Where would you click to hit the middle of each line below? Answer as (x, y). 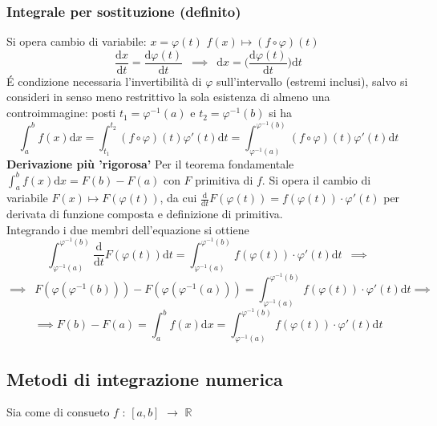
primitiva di (224, 179)
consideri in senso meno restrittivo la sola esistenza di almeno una (168, 97)
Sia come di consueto (58, 412)
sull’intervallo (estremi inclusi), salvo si (312, 81)
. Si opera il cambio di (316, 179)
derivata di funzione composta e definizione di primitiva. (145, 214)
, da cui (178, 198)
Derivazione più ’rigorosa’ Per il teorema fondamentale (150, 163)
